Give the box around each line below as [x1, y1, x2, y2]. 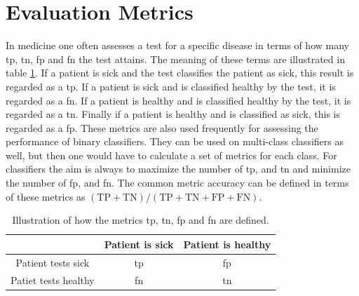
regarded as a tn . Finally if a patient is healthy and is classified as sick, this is [6, 107, 340, 121]
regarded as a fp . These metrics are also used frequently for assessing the [6, 120, 318, 135]
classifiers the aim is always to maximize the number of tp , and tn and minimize [6, 161, 351, 176]
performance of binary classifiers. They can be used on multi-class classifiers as [6, 134, 344, 149]
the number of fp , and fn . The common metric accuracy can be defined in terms [6, 175, 349, 190]
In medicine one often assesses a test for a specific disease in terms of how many [6, 38, 349, 53]
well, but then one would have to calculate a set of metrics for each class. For [6, 147, 337, 162]
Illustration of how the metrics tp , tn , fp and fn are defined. [12, 213, 269, 227]
